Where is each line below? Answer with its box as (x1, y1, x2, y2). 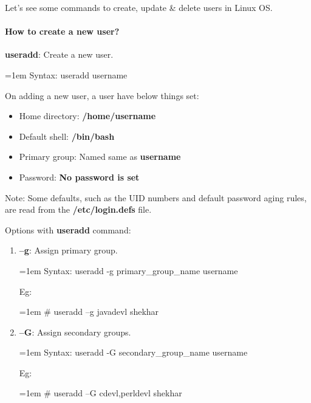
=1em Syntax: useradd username (5, 68, 128, 81)
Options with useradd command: (5, 223, 131, 236)
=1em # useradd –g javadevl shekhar (19, 305, 159, 318)
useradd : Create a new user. (5, 48, 114, 61)
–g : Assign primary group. (19, 244, 118, 257)
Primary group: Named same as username (19, 150, 181, 163)
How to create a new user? (5, 25, 120, 38)
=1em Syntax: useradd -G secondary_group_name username (19, 346, 248, 359)
